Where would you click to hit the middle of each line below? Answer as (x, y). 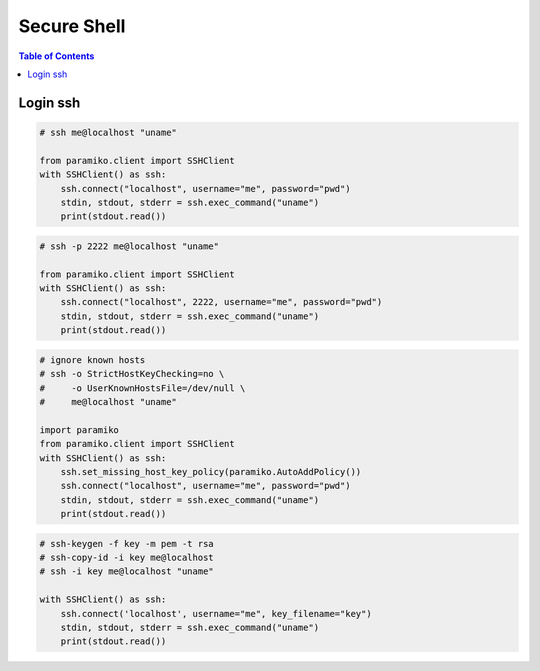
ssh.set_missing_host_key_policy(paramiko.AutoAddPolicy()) (211, 471)
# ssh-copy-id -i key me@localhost (126, 558)
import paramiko (79, 429)
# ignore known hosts (92, 359)
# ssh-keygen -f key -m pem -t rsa (126, 543)
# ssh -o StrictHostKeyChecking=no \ (132, 374)
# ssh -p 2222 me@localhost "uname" (129, 246)
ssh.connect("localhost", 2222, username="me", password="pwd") (221, 302)
